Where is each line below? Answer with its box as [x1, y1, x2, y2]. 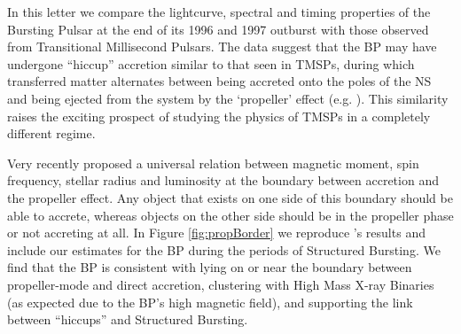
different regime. [7, 124, 96, 143]
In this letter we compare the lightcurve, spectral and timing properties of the [7, 3, 431, 20]
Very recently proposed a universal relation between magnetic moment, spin [7, 153, 419, 172]
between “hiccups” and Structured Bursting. [7, 310, 248, 329]
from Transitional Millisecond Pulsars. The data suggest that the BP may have [7, 37, 437, 56]
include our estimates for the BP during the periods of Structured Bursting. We [7, 240, 441, 259]
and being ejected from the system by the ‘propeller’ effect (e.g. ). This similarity [7, 89, 449, 107]
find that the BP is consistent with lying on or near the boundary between [7, 258, 412, 276]
